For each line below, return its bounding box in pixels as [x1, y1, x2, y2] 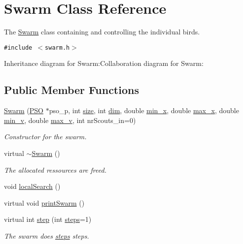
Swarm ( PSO [4, 105, 43, 116]
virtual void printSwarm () [4, 197, 85, 208]
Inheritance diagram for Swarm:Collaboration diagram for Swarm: [4, 58, 204, 68]
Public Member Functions [4, 82, 139, 97]
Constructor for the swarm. [4, 131, 87, 142]
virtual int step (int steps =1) [4, 214, 92, 224]
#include [4, 44, 33, 51]
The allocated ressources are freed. [4, 164, 106, 175]
